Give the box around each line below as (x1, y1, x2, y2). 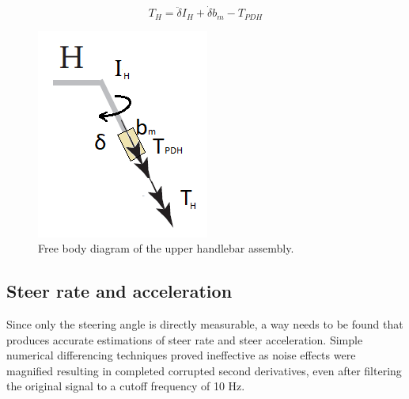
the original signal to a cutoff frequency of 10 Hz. (6, 378, 245, 394)
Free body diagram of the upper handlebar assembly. (38, 240, 294, 256)
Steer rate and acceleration (6, 279, 233, 303)
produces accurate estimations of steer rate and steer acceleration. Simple (6, 331, 363, 348)
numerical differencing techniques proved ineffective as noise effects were (6, 347, 356, 363)
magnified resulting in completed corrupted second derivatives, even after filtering (6, 362, 402, 378)
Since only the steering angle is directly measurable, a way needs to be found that (6, 316, 403, 332)
